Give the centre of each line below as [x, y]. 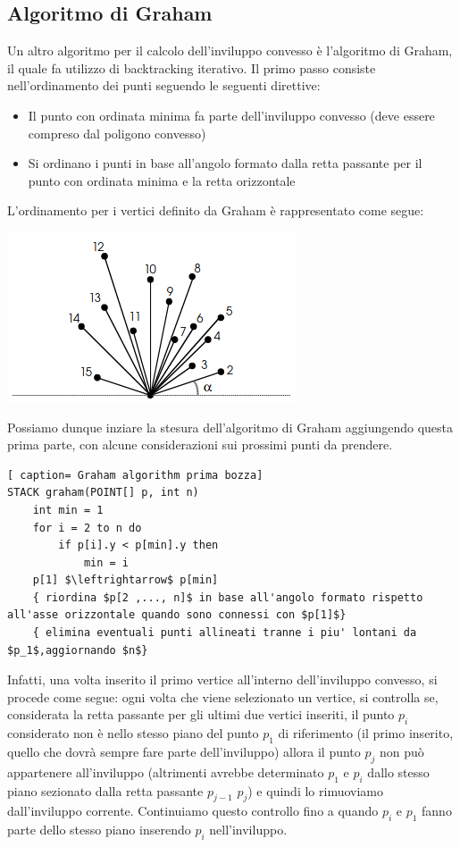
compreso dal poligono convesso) [117, 133]
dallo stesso [398, 772]
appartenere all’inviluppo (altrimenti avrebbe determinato [166, 772]
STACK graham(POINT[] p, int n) [103, 493]
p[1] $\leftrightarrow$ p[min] [125, 580]
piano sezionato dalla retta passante [105, 790]
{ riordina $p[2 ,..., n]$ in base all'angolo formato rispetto [228, 597]
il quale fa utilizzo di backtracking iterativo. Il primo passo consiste [192, 67]
